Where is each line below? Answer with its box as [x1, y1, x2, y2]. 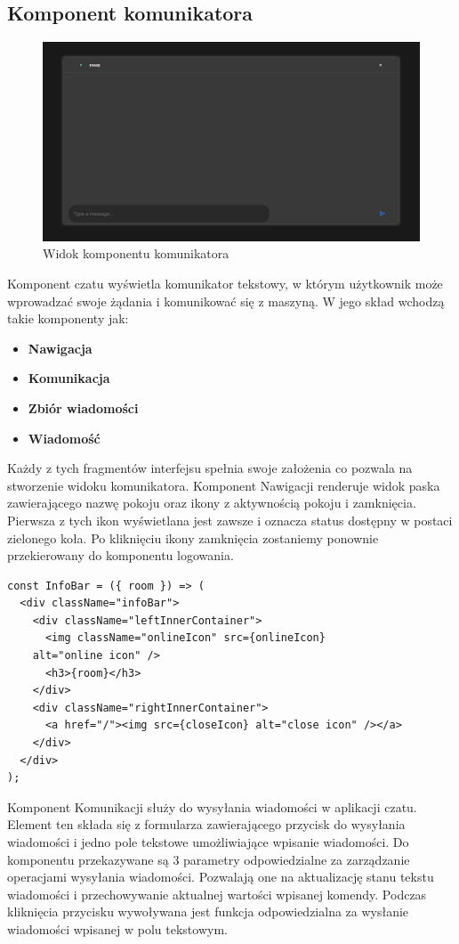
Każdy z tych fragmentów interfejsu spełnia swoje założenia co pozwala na [7, 459, 413, 477]
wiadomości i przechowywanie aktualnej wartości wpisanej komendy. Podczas [7, 884, 427, 903]
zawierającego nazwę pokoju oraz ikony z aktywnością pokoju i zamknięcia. [7, 493, 416, 512]
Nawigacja [28, 338, 93, 357]
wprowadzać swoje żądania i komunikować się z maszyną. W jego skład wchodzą [7, 291, 445, 310]
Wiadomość [28, 428, 101, 447]
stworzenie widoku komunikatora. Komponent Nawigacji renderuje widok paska [7, 476, 440, 494]
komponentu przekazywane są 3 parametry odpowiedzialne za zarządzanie [7, 850, 410, 868]
